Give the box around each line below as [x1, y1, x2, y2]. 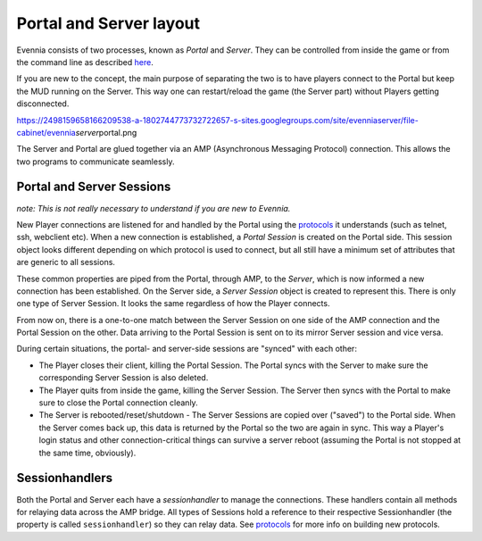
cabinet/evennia [16, 127, 76, 137]
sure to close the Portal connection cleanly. [38, 397, 198, 408]
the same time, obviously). [38, 447, 137, 458]
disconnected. [16, 98, 70, 109]
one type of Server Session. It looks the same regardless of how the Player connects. [16, 298, 330, 309]
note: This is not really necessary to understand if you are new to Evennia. [16, 203, 291, 213]
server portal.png [75, 127, 137, 137]
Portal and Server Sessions [16, 179, 171, 195]
